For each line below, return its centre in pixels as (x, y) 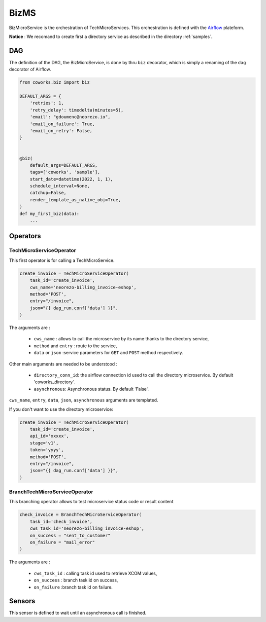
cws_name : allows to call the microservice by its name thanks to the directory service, (121, 339)
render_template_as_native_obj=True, (75, 200)
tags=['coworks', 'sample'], (65, 172)
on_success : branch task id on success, (76, 580)
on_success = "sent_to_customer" (70, 535)
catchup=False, (48, 193)
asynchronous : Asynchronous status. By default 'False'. (91, 389)
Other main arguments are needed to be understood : (63, 364)
